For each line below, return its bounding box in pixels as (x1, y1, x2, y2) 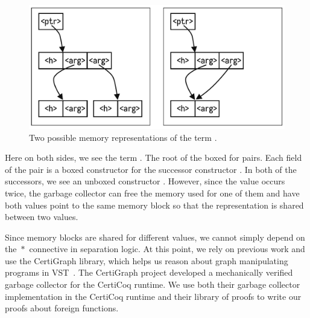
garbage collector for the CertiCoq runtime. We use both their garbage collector (5, 278, 300, 291)
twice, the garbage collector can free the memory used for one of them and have (5, 186, 300, 199)
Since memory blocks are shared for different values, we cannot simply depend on (5, 230, 305, 243)
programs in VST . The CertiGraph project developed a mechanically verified (5, 266, 293, 279)
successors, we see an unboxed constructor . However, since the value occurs (5, 175, 285, 187)
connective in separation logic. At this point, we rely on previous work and (29, 242, 305, 255)
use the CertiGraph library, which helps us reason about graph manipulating (5, 254, 288, 267)
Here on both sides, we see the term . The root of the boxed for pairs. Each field (5, 151, 302, 164)
